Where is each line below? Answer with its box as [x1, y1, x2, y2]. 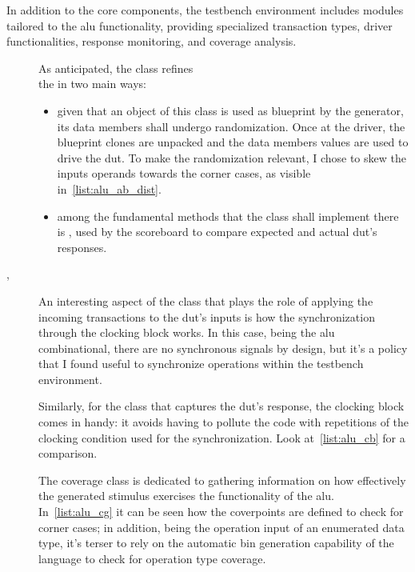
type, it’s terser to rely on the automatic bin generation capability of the [38, 534, 394, 551]
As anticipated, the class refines [38, 59, 194, 76]
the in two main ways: [38, 75, 147, 92]
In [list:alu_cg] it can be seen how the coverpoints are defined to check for [38, 503, 404, 520]
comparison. [38, 445, 98, 462]
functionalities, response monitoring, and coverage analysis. [6, 33, 297, 50]
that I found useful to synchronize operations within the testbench [38, 355, 364, 372]
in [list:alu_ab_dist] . [57, 180, 162, 197]
